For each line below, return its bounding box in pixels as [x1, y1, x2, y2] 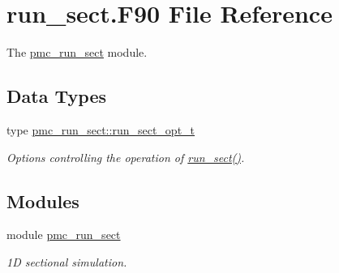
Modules [6, 188, 79, 213]
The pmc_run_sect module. [6, 44, 148, 61]
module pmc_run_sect [6, 226, 121, 243]
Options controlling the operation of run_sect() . [6, 148, 245, 165]
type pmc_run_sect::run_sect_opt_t [6, 121, 195, 138]
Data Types [6, 83, 106, 109]
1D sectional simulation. [6, 253, 127, 270]
